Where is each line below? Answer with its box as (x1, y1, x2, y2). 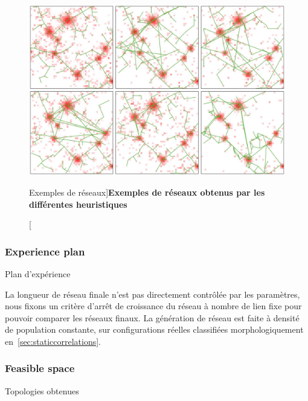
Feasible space (5, 361, 75, 376)
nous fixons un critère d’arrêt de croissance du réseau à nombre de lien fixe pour (5, 300, 302, 312)
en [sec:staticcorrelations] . (5, 335, 101, 347)
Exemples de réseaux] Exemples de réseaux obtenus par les (29, 185, 265, 198)
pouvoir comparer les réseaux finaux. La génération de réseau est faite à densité (5, 311, 300, 324)
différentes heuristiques (29, 197, 127, 210)
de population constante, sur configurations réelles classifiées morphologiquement (5, 323, 304, 336)
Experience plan (5, 243, 85, 258)
